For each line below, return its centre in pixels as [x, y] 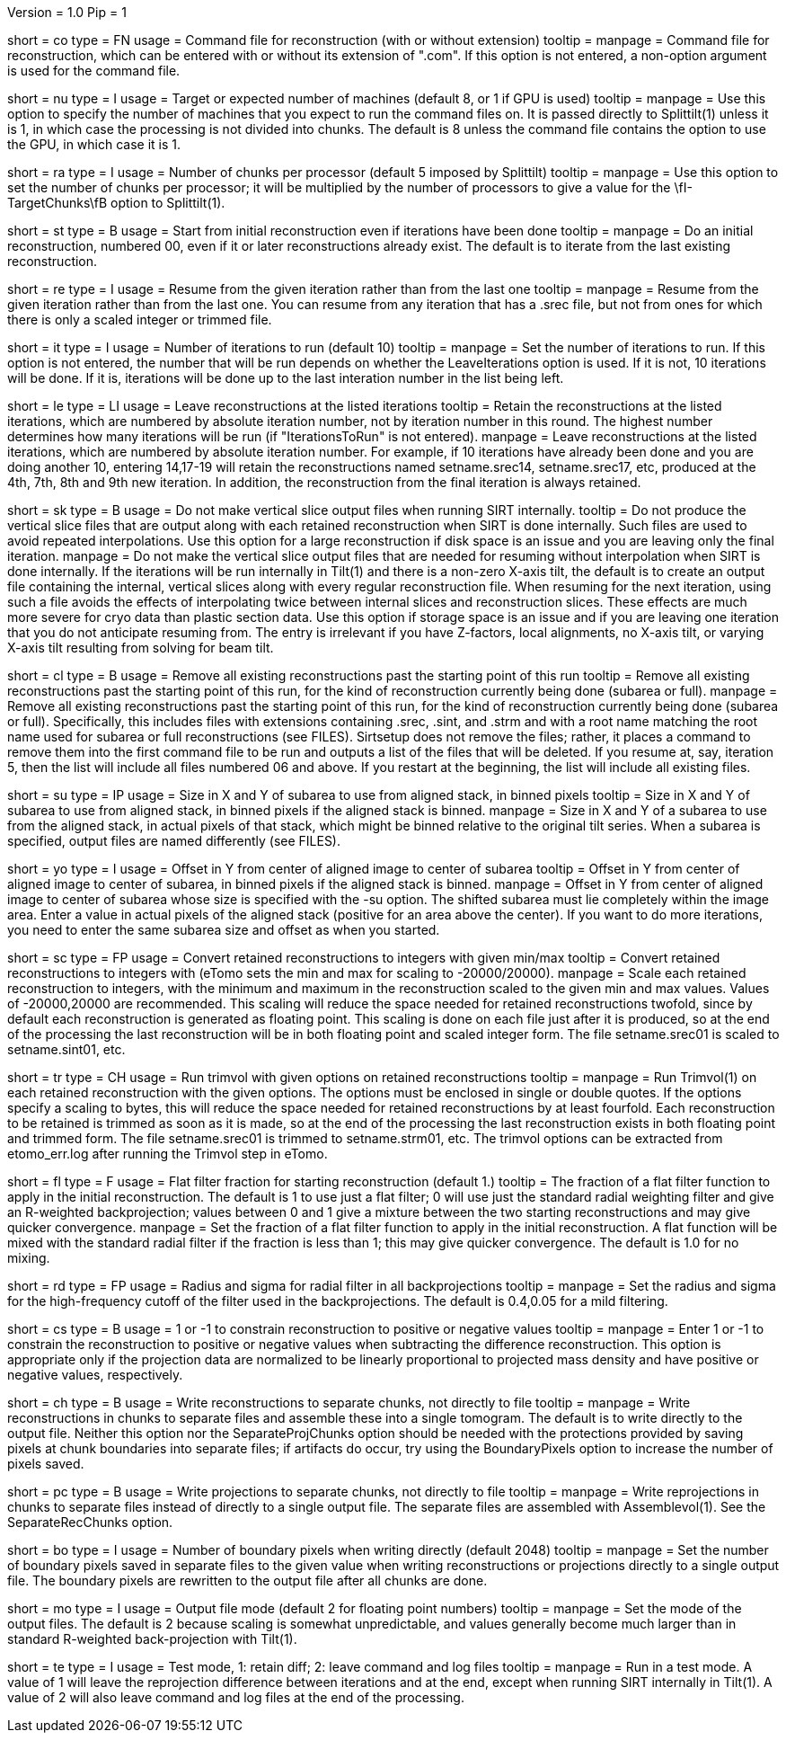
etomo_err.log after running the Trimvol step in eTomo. [168, 1154]
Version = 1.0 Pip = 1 [67, 12]
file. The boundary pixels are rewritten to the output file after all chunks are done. [247, 1580]
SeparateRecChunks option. [90, 1522]
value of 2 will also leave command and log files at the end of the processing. [236, 1697]
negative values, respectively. [95, 1375]
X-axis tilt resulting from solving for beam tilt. [141, 648]
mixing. [29, 1258]
